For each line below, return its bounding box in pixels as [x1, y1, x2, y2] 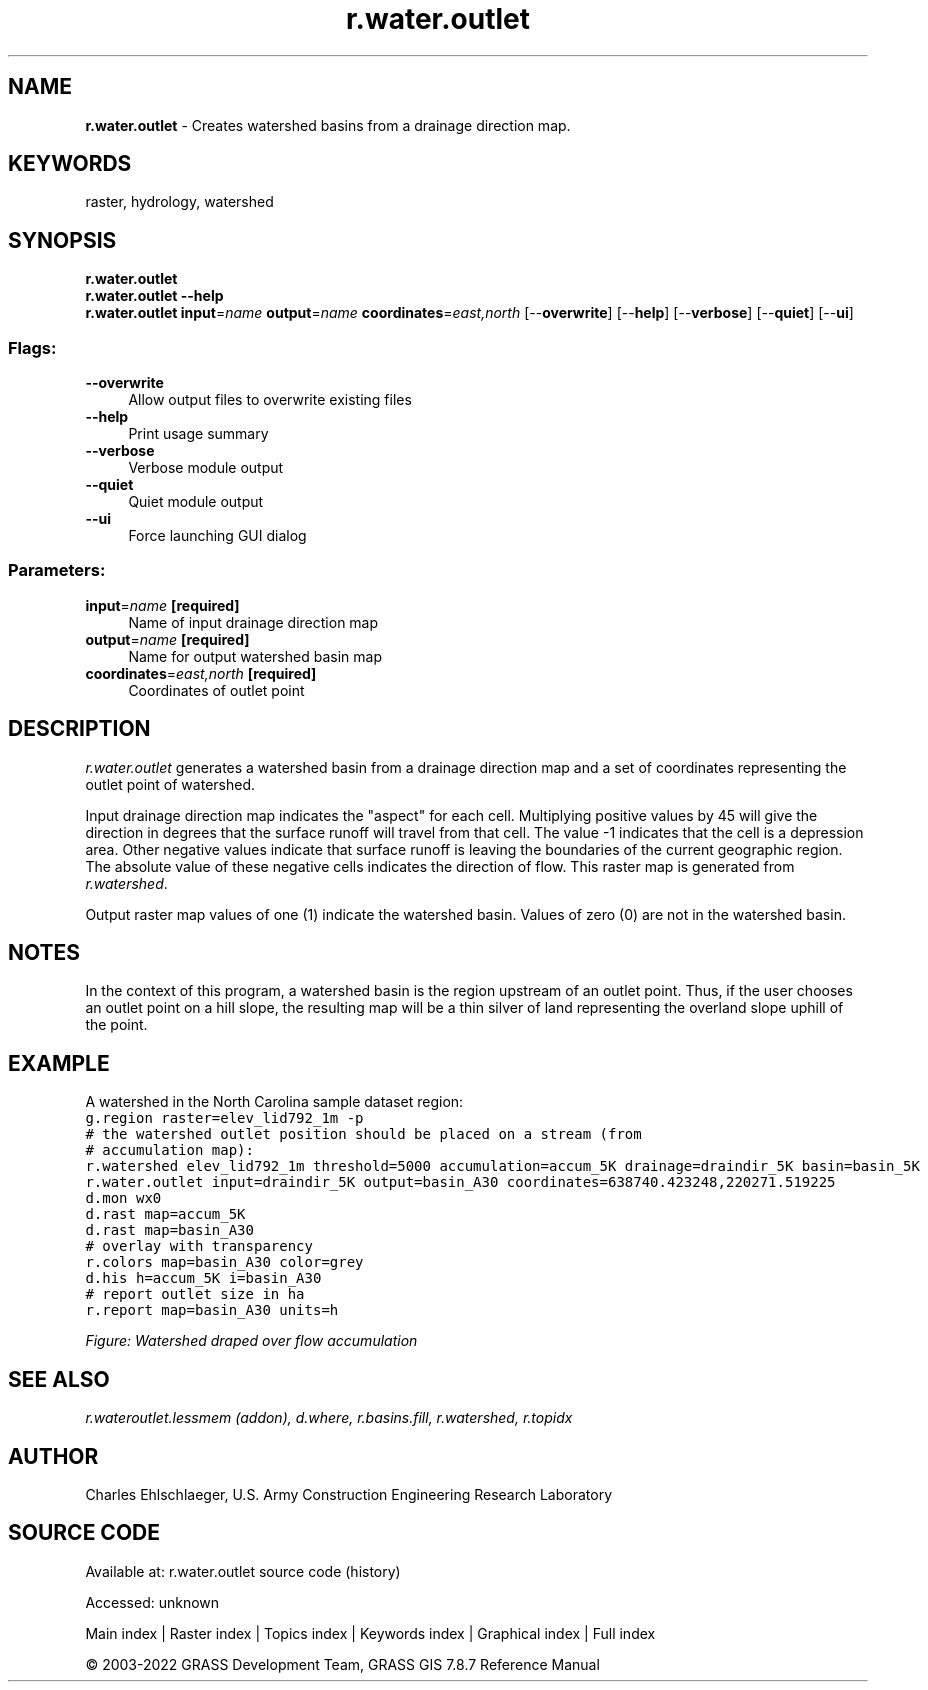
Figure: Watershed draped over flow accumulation [85, 1332, 418, 1350]
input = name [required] [85, 596, 240, 614]
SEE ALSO [8, 1366, 110, 1392]
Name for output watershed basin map [128, 647, 382, 665]
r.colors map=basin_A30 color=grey [85, 1254, 364, 1271]
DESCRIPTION [8, 716, 151, 742]
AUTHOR [8, 1443, 99, 1469]
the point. [85, 1016, 148, 1034]
